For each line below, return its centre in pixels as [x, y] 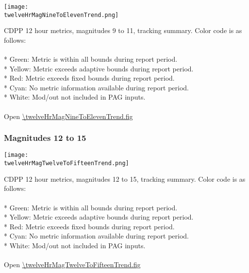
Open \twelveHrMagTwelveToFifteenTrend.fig [72, 264]
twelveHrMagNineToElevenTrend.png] [61, 15]
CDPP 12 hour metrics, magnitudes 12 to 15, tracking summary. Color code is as [125, 179]
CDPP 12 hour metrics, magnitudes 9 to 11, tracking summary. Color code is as [123, 30]
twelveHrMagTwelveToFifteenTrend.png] [66, 163]
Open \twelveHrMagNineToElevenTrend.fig [68, 116]
